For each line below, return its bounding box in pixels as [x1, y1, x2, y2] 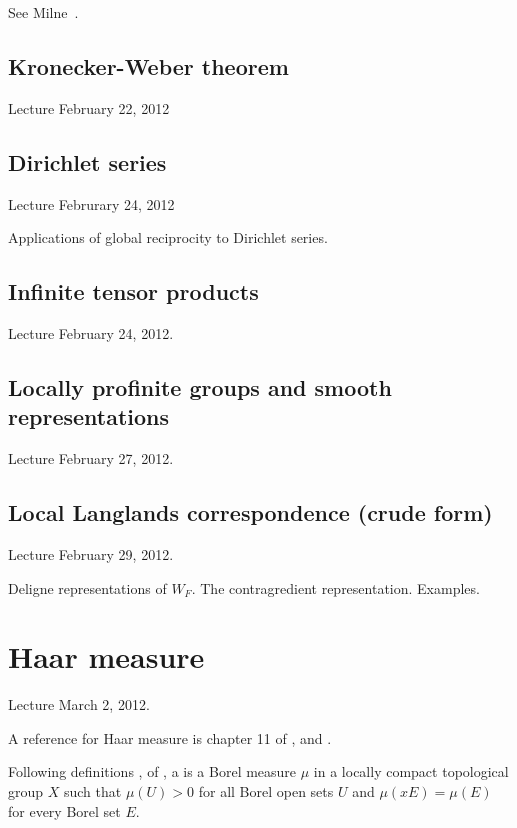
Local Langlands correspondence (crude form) [8, 497, 493, 528]
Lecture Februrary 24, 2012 [8, 193, 175, 214]
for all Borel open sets [198, 781, 334, 802]
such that [63, 781, 122, 802]
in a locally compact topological [313, 761, 509, 782]
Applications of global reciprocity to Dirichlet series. [8, 227, 328, 248]
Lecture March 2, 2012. [8, 694, 150, 715]
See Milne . [8, 2, 79, 22]
